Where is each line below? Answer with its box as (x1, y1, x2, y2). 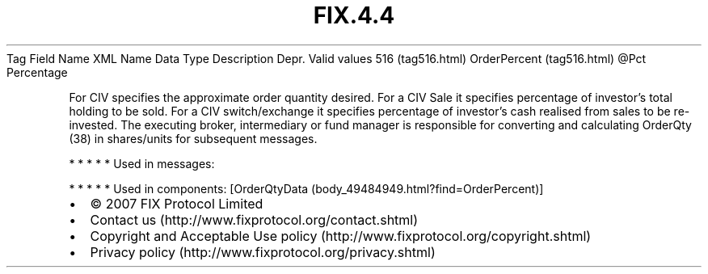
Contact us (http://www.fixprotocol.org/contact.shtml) (90, 211, 419, 228)
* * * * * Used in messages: (69, 156, 215, 171)
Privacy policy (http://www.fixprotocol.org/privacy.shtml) (90, 243, 436, 260)
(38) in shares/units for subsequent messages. (69, 131, 318, 145)
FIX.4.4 (313, 2, 395, 29)
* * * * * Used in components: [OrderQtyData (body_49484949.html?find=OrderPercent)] (69, 181, 544, 196)
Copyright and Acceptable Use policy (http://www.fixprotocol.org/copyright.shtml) (90, 227, 592, 244)
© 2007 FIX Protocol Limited (90, 195, 263, 212)
